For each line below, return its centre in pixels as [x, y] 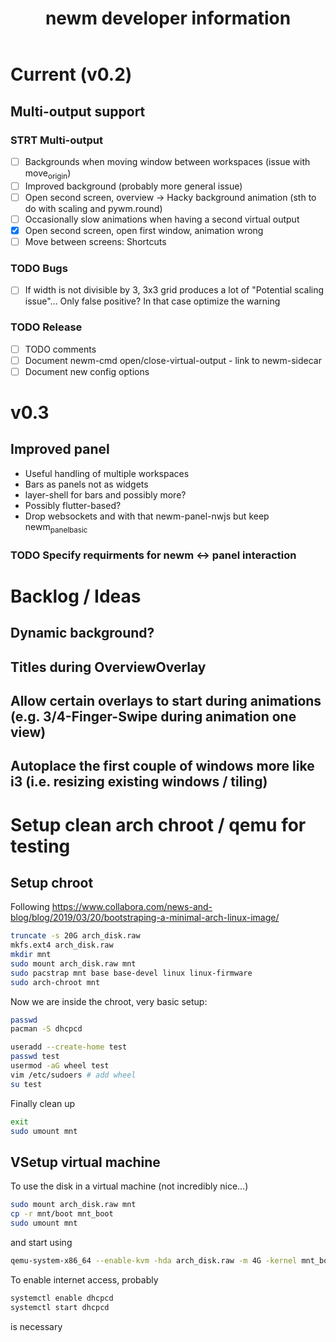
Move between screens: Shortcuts [95, 241]
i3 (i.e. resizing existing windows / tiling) [139, 782]
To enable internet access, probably [84, 1279]
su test [26, 1084]
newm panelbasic [56, 527]
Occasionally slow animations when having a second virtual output [162, 219]
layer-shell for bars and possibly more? [105, 494]
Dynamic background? [82, 633]
